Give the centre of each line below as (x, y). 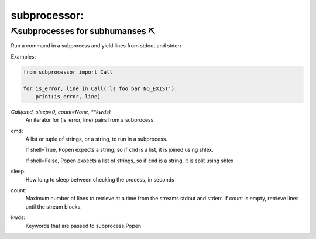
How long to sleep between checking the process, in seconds (100, 179)
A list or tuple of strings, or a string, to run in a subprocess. (97, 139)
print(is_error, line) (68, 96)
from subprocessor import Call (68, 72)
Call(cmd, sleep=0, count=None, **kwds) (61, 112)
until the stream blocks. (54, 206)
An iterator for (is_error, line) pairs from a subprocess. (90, 120)
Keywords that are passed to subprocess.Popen (83, 226)
